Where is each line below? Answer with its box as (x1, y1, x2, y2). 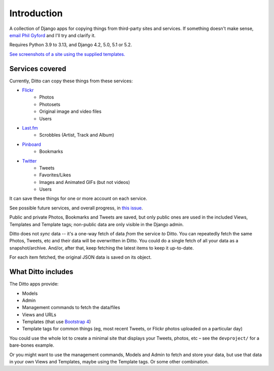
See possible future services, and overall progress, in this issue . (9, 205, 143, 211)
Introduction (9, 8, 63, 19)
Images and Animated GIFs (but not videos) (39, 179, 130, 185)
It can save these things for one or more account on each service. (9, 196, 147, 202)
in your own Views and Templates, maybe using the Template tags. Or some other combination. (9, 359, 209, 365)
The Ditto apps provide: (9, 281, 59, 287)
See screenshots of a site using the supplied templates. (9, 51, 125, 57)
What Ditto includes (9, 267, 74, 276)
